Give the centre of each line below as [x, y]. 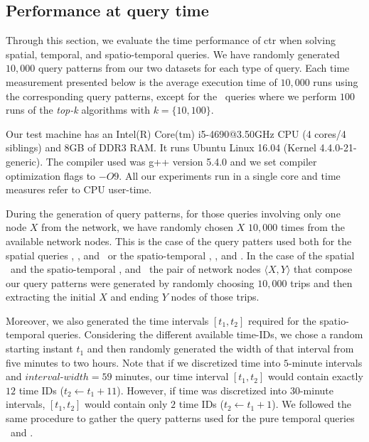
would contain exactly [316, 376]
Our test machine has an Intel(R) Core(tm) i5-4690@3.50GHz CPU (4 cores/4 [176, 133]
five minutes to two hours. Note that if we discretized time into [143, 362]
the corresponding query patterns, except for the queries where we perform [171, 96]
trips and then [321, 282]
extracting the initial [51, 297]
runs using [336, 81]
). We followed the [311, 404]
